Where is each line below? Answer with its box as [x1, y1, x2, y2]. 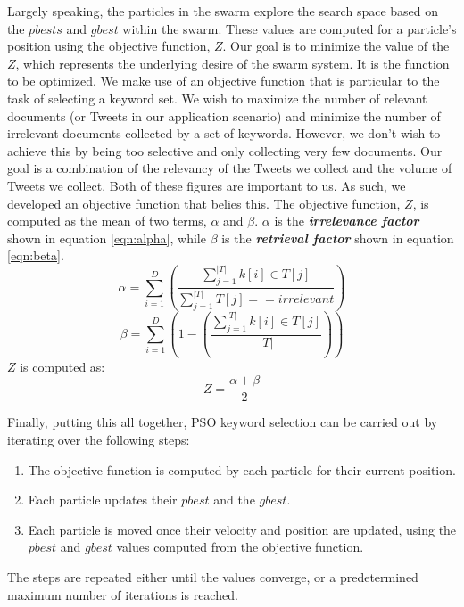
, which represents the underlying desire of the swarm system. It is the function [15, 53, 450, 72]
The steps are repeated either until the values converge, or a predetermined [7, 568, 418, 586]
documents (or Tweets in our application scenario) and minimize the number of [7, 106, 441, 125]
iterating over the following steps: [7, 431, 190, 449]
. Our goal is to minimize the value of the [222, 37, 450, 55]
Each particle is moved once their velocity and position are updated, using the [28, 520, 457, 538]
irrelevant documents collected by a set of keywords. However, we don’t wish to [7, 124, 441, 143]
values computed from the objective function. [116, 537, 364, 556]
